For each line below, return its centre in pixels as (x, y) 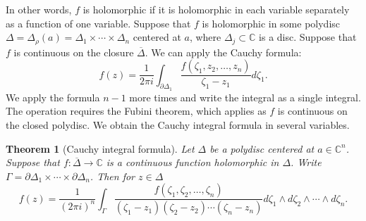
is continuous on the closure (74, 52)
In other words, (39, 9)
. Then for (112, 176)
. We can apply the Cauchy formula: (223, 52)
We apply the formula (53, 97)
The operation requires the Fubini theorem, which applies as (136, 111)
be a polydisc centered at (262, 148)
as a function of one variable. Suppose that (98, 23)
